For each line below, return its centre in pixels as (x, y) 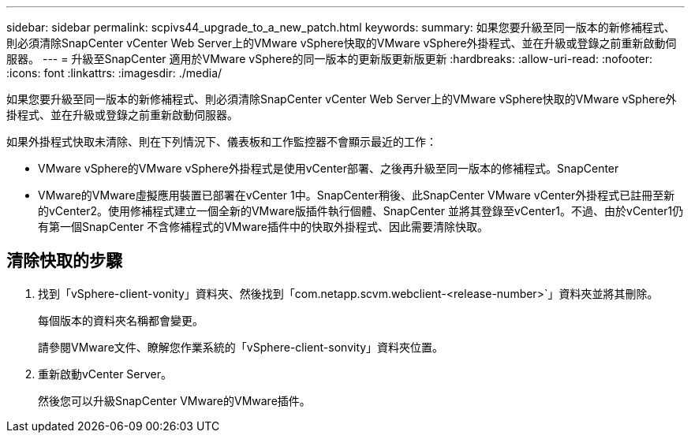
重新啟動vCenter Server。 (105, 374)
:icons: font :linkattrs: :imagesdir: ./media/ (114, 73)
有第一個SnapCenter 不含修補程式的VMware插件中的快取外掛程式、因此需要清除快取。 (263, 227)
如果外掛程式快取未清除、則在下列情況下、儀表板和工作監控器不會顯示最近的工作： (222, 141)
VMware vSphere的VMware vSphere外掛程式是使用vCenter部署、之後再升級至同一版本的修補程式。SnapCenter (329, 168)
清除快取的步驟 (64, 261)
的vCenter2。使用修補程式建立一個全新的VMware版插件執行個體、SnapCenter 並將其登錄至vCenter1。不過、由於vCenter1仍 (361, 211)
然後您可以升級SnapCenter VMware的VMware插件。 (174, 400)
